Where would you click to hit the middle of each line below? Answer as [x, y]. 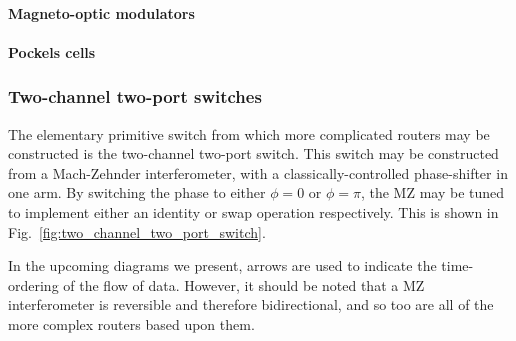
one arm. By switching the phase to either [137, 192]
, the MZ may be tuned [432, 192]
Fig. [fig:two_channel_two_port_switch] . [137, 231]
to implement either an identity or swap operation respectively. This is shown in [253, 211]
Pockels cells [52, 51]
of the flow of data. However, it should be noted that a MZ [244, 284]
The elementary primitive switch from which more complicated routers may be [249, 133]
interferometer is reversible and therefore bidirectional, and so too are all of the [251, 304]
